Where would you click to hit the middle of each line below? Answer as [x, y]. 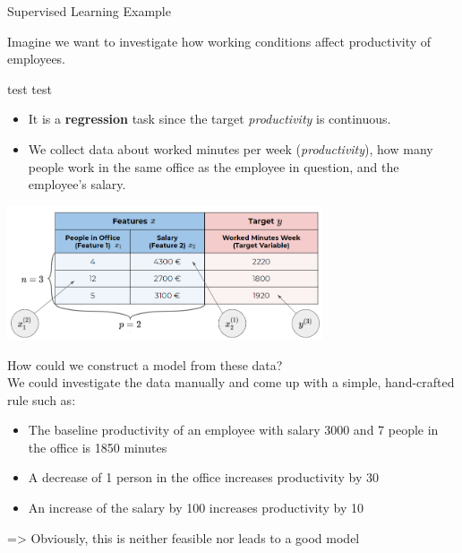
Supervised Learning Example [89, 11]
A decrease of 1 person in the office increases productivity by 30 [204, 477]
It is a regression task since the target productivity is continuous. [210, 119]
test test [30, 88]
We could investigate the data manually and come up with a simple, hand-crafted [231, 382]
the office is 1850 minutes [98, 447]
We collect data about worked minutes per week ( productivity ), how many [231, 148]
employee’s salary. [77, 184]
